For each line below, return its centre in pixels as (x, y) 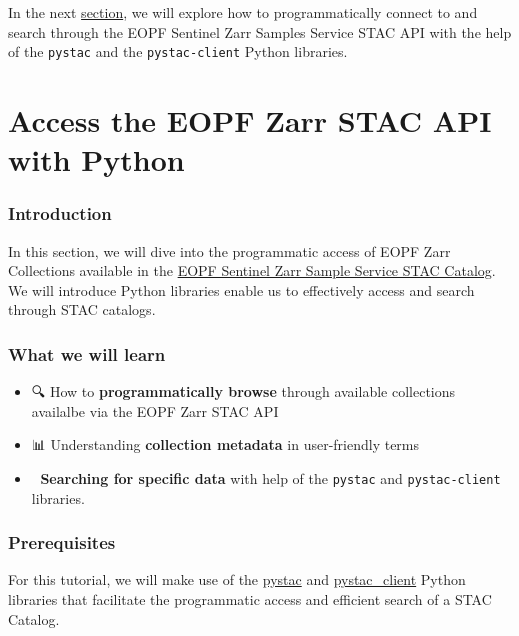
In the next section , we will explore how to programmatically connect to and (243, 12)
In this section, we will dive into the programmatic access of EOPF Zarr (229, 250)
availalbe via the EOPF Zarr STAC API (155, 410)
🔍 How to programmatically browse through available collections (243, 391)
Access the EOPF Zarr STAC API (250, 120)
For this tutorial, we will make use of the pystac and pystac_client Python (237, 579)
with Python (96, 159)
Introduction (60, 213)
